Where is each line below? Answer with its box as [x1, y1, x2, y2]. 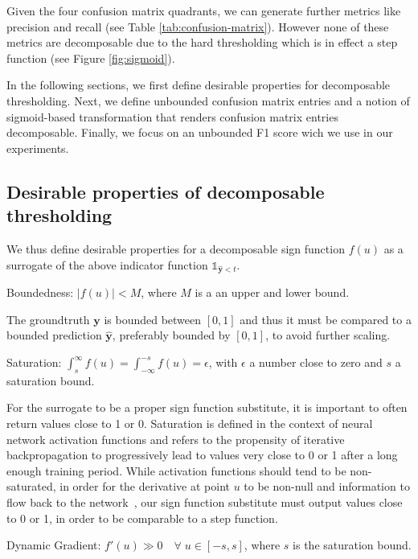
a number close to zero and [249, 354, 383, 371]
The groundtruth [6, 310, 90, 327]
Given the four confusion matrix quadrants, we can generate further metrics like [6, 2, 401, 18]
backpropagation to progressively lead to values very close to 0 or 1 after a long [6, 446, 398, 463]
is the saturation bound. [293, 536, 412, 553]
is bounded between [104, 310, 202, 327]
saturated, [6, 478, 56, 495]
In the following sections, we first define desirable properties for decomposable [6, 76, 391, 93]
